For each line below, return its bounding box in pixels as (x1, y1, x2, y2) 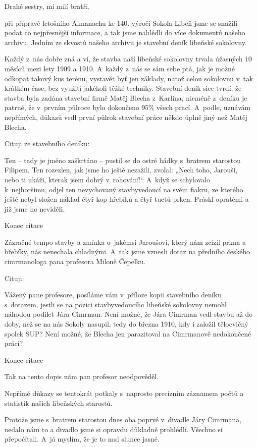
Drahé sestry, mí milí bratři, (4, 1, 90, 11)
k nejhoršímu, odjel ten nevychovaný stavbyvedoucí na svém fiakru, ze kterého (4, 184, 243, 194)
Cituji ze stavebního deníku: (4, 138, 90, 149)
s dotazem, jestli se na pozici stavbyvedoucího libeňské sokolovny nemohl (4, 299, 227, 309)
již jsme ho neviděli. (4, 203, 65, 214)
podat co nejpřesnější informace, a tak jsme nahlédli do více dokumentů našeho (4, 27, 245, 38)
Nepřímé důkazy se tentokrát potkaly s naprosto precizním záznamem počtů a (4, 388, 244, 398)
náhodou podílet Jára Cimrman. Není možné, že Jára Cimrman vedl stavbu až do (4, 309, 253, 319)
